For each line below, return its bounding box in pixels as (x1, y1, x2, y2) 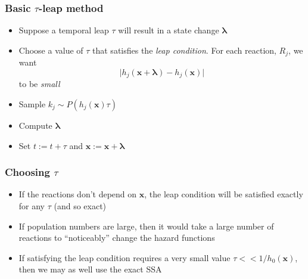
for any (18, 199, 45, 212)
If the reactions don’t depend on (18, 188, 137, 200)
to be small (18, 77, 60, 90)
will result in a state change (118, 24, 219, 36)
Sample (18, 97, 46, 110)
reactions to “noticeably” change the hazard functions (18, 231, 215, 244)
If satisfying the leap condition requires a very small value (18, 251, 231, 263)
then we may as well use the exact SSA (18, 263, 162, 275)
